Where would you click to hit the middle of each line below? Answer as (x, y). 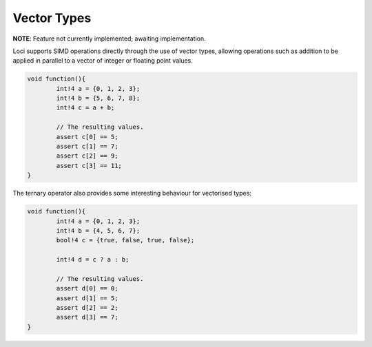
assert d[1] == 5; (87, 298)
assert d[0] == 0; (87, 288)
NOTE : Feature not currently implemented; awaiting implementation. (109, 39)
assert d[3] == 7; (87, 317)
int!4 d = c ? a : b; (93, 260)
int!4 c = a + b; (85, 108)
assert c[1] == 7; (87, 147)
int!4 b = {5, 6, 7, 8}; (98, 98)
